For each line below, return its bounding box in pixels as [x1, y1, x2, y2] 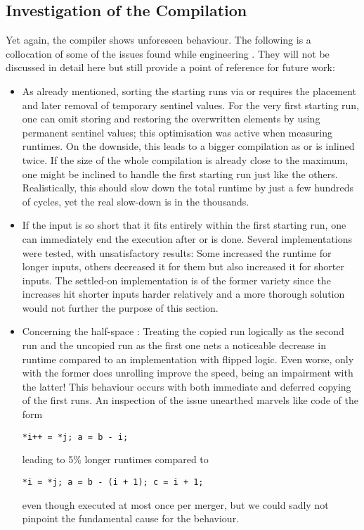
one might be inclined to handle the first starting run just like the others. [22, 166, 338, 181]
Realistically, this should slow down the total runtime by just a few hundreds [22, 180, 354, 195]
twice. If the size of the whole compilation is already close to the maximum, [22, 152, 349, 167]
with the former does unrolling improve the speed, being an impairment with [22, 365, 353, 380]
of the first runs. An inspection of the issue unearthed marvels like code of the [22, 393, 358, 408]
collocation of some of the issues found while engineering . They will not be [6, 46, 330, 61]
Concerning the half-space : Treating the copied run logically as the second [22, 324, 344, 339]
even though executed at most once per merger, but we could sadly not [22, 497, 329, 512]
